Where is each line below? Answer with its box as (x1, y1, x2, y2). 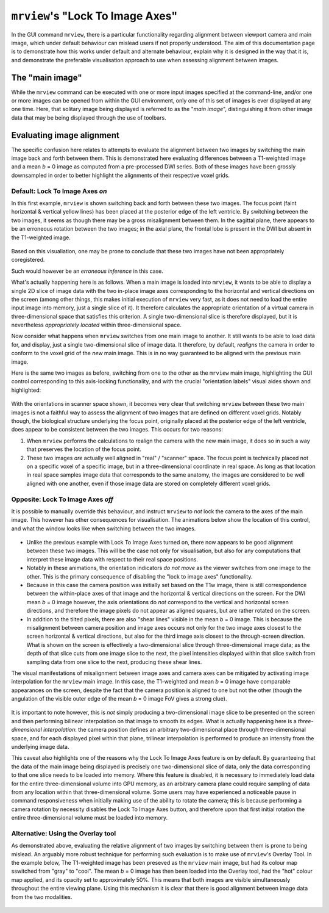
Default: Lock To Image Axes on (11, 187, 107, 195)
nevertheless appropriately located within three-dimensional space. (11, 321, 182, 329)
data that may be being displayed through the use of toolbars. (11, 114, 167, 121)
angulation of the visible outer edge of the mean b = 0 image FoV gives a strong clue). (11, 695, 227, 702)
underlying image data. (11, 743, 69, 751)
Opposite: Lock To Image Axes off (11, 495, 114, 503)
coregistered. (11, 256, 45, 264)
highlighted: (11, 386, 41, 394)
